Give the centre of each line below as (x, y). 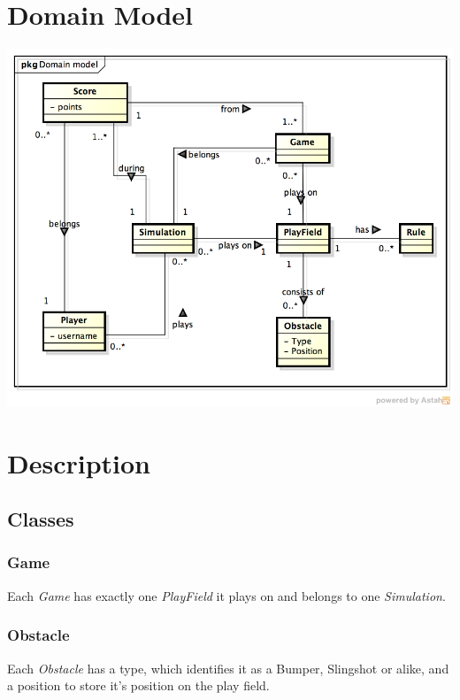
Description (79, 462)
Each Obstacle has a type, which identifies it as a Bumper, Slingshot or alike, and (228, 668)
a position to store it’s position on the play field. (138, 685)
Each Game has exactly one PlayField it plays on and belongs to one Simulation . (226, 595)
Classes (41, 519)
